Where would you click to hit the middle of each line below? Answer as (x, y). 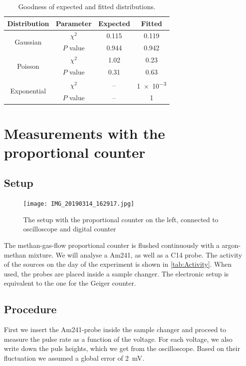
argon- (231, 245)
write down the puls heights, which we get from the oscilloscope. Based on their (122, 348)
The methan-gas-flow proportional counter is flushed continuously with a (112, 245)
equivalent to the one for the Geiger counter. (70, 283)
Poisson (28, 66)
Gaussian (28, 41)
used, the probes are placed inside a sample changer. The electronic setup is (116, 273)
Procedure (30, 309)
